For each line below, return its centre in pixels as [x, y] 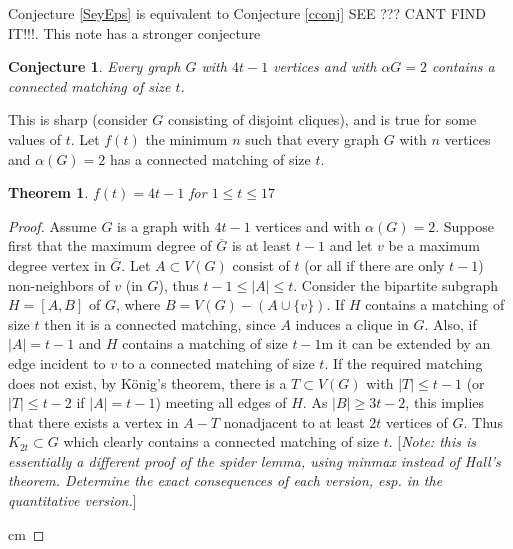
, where [138, 304]
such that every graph [312, 138]
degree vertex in [57, 264]
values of [34, 138]
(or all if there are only [374, 264]
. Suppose [465, 225]
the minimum [186, 138]
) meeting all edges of [221, 402]
